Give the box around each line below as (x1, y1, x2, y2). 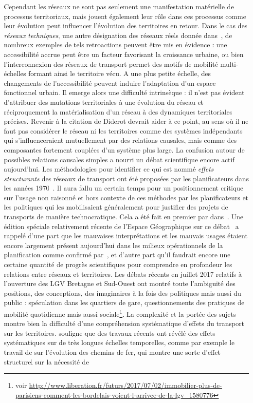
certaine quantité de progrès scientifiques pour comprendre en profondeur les (4, 259, 232, 269)
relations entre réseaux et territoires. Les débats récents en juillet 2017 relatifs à (4, 269, 242, 279)
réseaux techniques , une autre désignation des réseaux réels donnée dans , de (4, 30, 232, 40)
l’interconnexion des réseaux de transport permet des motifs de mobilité (4, 58, 218, 69)
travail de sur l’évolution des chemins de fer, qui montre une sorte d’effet (4, 347, 220, 357)
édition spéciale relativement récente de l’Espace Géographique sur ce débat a (4, 221, 239, 231)
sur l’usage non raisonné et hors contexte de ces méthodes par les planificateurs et (4, 192, 249, 202)
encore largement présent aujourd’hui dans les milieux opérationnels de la (4, 240, 223, 250)
